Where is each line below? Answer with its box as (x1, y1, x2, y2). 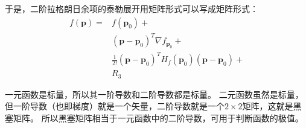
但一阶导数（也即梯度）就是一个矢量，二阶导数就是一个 (5, 100, 225, 112)
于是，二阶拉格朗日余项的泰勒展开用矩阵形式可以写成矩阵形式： (5, 2, 258, 14)
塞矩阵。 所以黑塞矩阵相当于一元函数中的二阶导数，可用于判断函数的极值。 (5, 111, 304, 124)
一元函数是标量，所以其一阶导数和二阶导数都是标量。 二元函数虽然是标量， (5, 88, 304, 100)
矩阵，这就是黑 (242, 100, 302, 112)
